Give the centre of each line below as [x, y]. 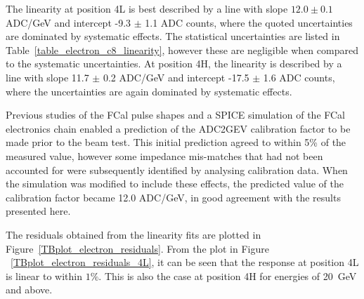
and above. [29, 290]
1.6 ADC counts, [299, 77]
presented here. [38, 211]
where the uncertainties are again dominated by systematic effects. [149, 91]
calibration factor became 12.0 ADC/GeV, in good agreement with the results [173, 197]
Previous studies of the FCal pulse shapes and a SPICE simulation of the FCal [176, 115]
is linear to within [44, 275]
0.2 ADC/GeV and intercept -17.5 [176, 77]
